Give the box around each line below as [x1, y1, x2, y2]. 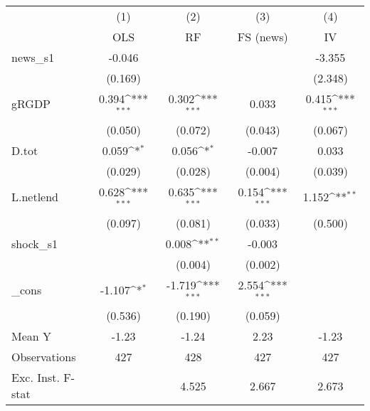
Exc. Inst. [11, 369, 60, 386]
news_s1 [11, 49, 55, 65]
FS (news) [237, 28, 288, 45]
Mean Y [11, 328, 52, 345]
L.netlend [11, 188, 59, 205]
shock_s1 [11, 235, 58, 252]
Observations [11, 348, 76, 365]
